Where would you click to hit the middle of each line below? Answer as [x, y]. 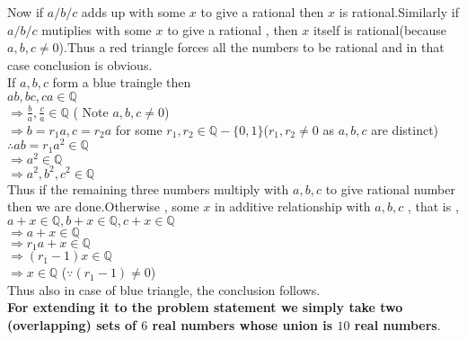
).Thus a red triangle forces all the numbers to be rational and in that [251, 47]
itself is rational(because [380, 29]
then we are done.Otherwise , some [103, 206]
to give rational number [390, 188]
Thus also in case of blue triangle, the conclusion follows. [164, 289]
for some [139, 129]
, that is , [433, 206]
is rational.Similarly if [399, 12]
